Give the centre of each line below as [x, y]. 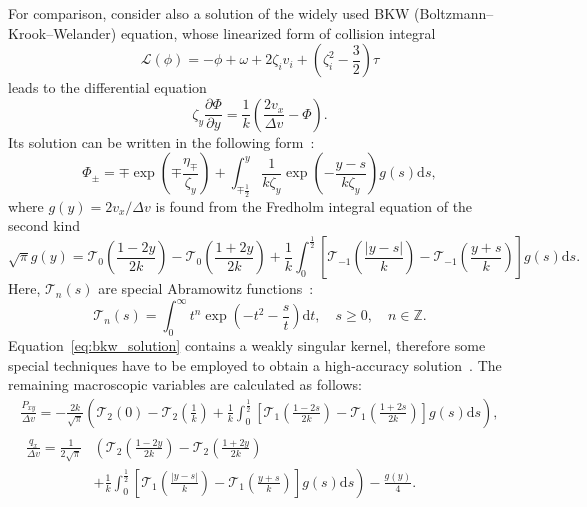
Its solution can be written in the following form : [161, 141]
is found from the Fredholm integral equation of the [314, 205]
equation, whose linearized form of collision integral [278, 32]
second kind [44, 225]
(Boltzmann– [454, 13]
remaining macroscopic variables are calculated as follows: [185, 384]
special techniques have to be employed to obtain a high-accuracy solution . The [255, 364]
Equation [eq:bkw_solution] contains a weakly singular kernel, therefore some [247, 344]
